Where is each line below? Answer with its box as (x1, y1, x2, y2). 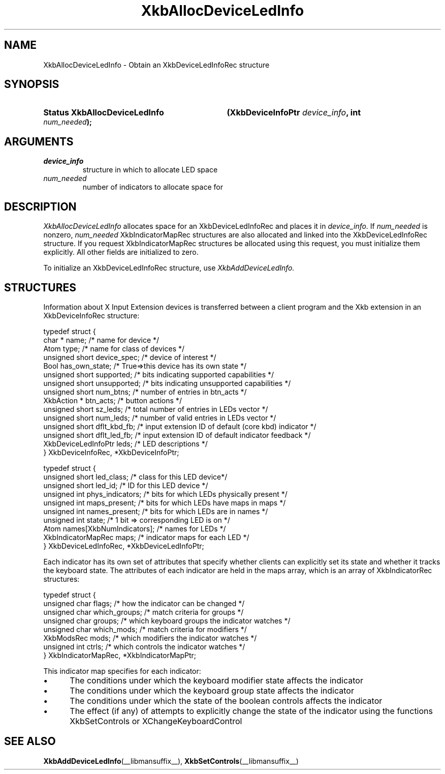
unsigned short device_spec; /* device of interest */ (43, 352, 216, 362)
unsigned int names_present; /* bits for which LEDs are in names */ (43, 507, 268, 516)
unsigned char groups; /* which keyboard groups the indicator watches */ (43, 616, 291, 625)
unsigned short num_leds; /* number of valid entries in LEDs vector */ (43, 413, 276, 422)
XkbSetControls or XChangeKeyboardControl (70, 716, 242, 726)
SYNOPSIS (4, 78, 59, 91)
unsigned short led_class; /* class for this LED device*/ (43, 472, 228, 481)
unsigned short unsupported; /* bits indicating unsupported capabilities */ (43, 378, 291, 388)
